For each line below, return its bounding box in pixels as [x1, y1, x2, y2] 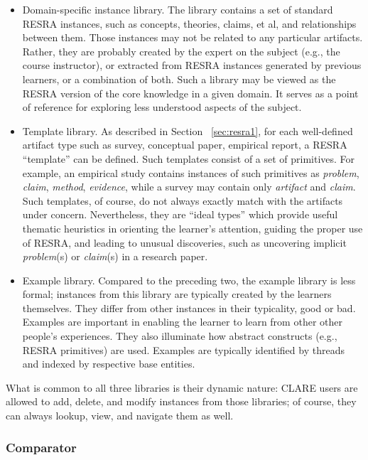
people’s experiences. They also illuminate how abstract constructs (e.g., [22, 328, 337, 343]
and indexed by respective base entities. [22, 356, 195, 371]
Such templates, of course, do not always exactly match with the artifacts [22, 193, 343, 208]
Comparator [6, 438, 77, 456]
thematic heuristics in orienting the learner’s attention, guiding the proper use [22, 220, 363, 235]
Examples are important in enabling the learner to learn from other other [22, 314, 342, 329]
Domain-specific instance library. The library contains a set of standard [22, 2, 333, 16]
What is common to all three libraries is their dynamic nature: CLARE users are [6, 380, 358, 395]
